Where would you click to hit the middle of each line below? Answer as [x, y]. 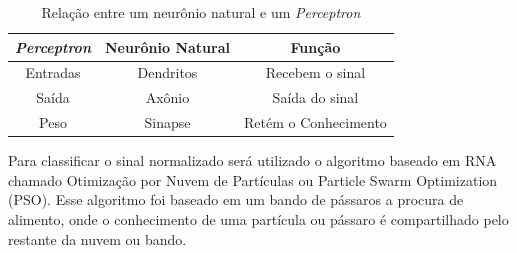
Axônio [167, 97]
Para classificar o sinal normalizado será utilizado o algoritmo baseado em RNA [252, 160]
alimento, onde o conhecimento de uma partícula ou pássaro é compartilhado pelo [258, 219]
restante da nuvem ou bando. [97, 238]
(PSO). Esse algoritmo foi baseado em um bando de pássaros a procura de [236, 199]
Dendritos [167, 72]
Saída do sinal [315, 97]
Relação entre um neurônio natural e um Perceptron [201, 12]
